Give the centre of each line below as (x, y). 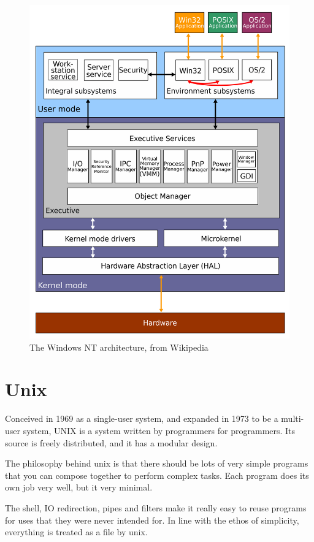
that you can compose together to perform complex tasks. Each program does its (157, 475)
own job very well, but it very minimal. (79, 487)
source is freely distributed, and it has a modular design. (111, 442)
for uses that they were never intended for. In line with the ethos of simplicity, (152, 520)
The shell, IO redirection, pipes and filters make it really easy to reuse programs (156, 507)
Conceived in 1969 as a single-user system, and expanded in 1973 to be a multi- (155, 418)
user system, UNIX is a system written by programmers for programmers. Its (150, 430)
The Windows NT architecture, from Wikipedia (119, 347)
